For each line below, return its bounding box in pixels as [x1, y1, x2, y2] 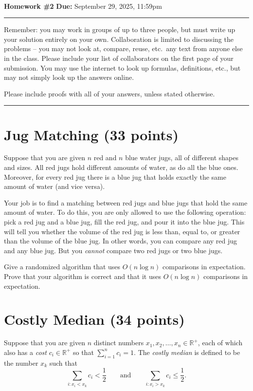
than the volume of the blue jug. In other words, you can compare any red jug [4, 236, 237, 246]
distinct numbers [93, 337, 144, 348]
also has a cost [4, 347, 47, 357]
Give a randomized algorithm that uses [4, 261, 121, 272]
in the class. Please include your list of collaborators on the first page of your [4, 53, 234, 63]
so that [72, 347, 94, 357]
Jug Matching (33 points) [4, 124, 179, 144]
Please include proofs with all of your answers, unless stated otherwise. [4, 88, 215, 98]
